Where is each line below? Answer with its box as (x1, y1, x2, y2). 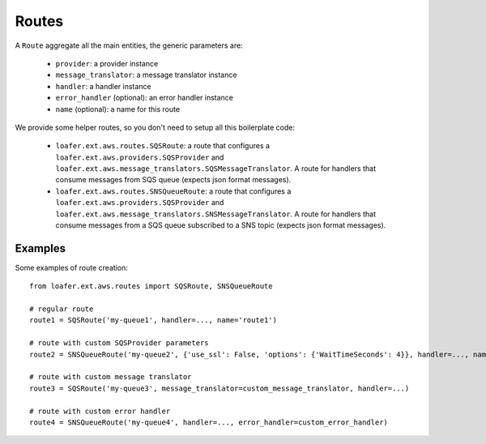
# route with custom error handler (29, 406, 171, 416)
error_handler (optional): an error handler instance (55, 93, 234, 103)
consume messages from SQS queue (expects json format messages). (55, 175, 292, 185)
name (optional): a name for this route (55, 104, 181, 113)
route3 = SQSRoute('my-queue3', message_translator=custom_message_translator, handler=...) (29, 383, 410, 393)
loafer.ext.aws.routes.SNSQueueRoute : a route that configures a (55, 186, 292, 196)
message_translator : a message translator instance (55, 70, 237, 80)
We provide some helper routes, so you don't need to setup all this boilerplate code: (15, 122, 296, 132)
